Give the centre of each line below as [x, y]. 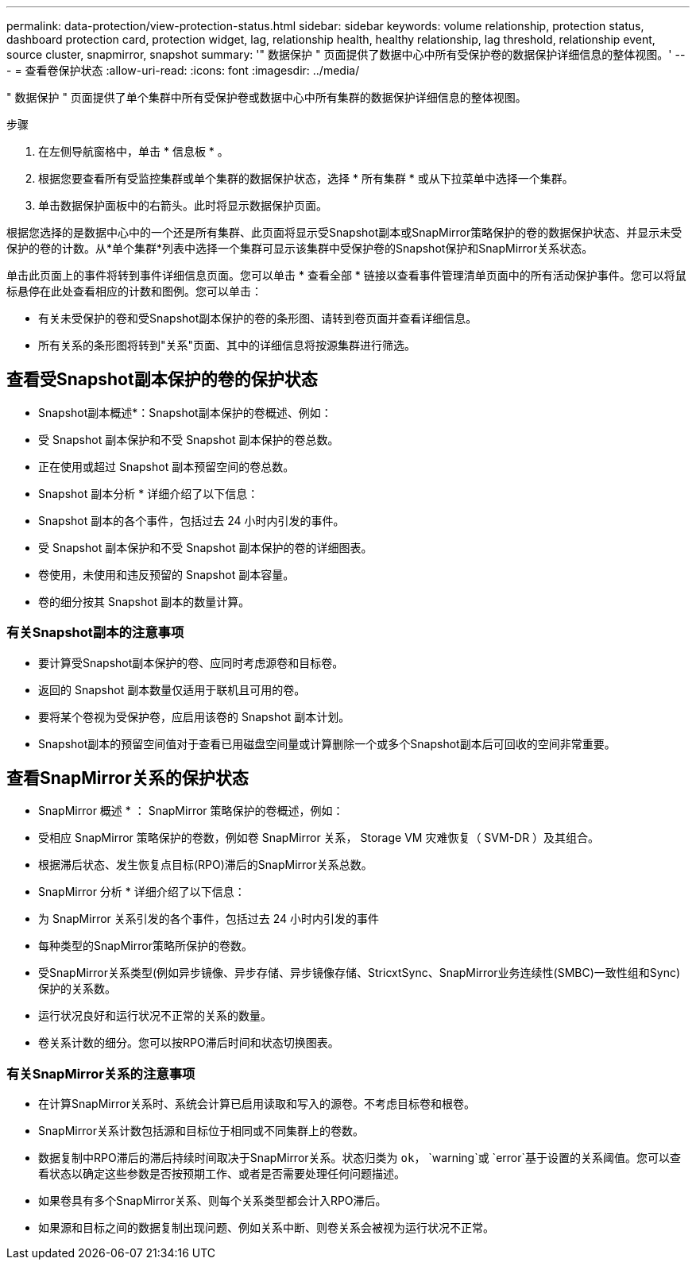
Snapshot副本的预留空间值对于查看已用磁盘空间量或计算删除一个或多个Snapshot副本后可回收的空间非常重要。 [327, 743]
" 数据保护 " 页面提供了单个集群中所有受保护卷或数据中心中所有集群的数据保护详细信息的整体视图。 [267, 97]
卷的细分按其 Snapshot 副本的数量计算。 [144, 601]
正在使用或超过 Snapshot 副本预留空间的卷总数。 [166, 466]
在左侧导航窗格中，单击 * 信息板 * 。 [133, 151]
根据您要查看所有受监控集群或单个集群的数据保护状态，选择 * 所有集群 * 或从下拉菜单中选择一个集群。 [306, 178]
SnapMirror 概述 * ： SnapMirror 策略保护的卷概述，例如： [191, 811]
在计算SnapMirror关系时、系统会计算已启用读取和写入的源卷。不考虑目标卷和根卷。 [257, 1104]
